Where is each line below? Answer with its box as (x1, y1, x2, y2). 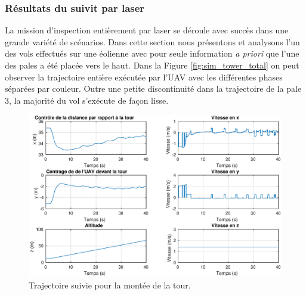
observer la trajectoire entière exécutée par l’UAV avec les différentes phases (5, 70, 283, 83)
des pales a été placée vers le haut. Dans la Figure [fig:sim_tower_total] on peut (5, 59, 299, 71)
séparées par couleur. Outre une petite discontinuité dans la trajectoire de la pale (5, 82, 302, 95)
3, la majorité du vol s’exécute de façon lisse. (5, 94, 169, 106)
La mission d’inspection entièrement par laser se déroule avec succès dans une (5, 24, 289, 36)
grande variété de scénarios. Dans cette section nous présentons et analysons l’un (5, 35, 300, 48)
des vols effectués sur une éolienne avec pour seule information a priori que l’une (5, 47, 299, 60)
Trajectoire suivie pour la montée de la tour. (29, 279, 191, 291)
